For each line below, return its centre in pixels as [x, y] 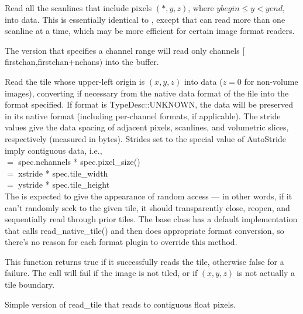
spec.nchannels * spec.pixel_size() [79, 162]
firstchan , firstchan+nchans [52, 62]
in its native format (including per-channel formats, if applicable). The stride [143, 115]
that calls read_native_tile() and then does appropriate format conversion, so [144, 230]
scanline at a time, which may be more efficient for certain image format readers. [150, 31]
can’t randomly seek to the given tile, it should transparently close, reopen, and [147, 207]
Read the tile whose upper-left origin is [75, 81]
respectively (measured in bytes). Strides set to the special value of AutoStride [145, 138]
